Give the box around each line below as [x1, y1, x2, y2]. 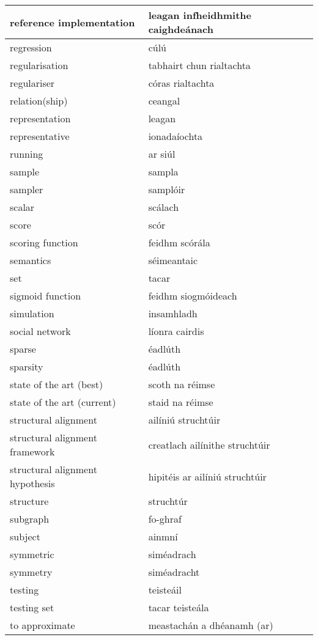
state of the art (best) [10, 377, 103, 391]
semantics [10, 253, 51, 267]
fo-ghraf [148, 512, 182, 526]
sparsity [10, 359, 43, 373]
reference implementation [10, 15, 135, 29]
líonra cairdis [148, 324, 204, 338]
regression [10, 40, 52, 54]
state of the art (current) [10, 395, 116, 409]
